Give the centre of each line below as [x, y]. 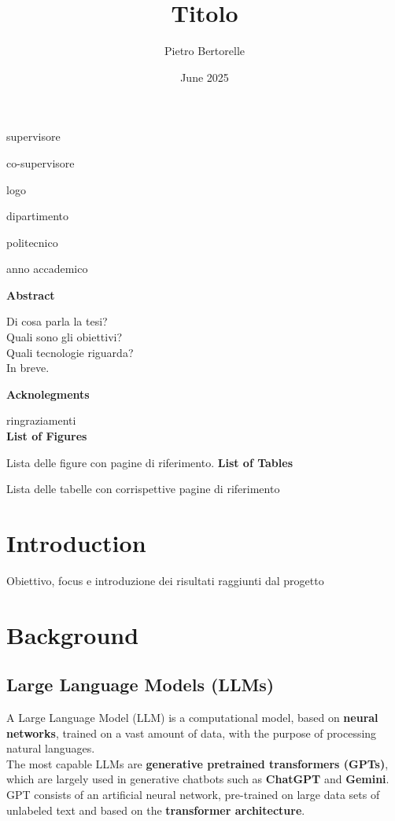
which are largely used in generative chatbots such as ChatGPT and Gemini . [198, 779]
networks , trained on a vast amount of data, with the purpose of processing [192, 733]
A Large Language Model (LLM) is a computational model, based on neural [192, 718]
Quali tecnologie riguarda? [70, 352]
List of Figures [47, 436]
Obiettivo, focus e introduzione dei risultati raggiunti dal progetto [165, 580]
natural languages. [51, 748]
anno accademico [47, 269]
